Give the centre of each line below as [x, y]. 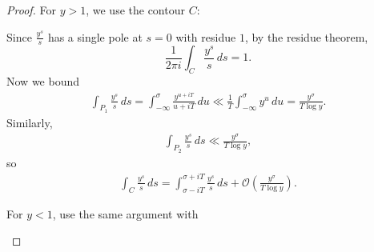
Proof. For [32, 10]
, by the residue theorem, [306, 36]
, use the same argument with [125, 213]
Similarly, [30, 122]
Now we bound [43, 81]
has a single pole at [95, 36]
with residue [206, 36]
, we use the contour [135, 10]
